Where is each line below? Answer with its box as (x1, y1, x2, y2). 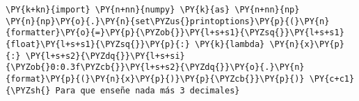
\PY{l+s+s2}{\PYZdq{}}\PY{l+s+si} (25, 50, 185, 61)
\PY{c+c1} (309, 73, 355, 84)
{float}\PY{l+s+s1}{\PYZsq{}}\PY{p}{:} (6, 39, 190, 49)
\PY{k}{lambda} (195, 39, 265, 49)
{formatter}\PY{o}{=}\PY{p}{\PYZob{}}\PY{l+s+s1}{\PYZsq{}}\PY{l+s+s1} (6, 28, 344, 38)
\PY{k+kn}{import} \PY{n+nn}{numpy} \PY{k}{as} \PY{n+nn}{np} (6, 5, 300, 15)
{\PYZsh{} (6, 85, 51, 95)
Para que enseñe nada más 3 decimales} (55, 85, 240, 95)
